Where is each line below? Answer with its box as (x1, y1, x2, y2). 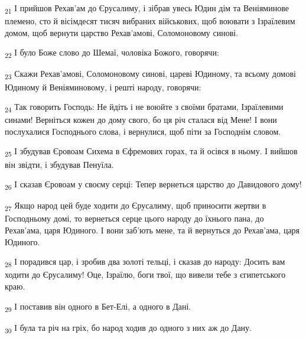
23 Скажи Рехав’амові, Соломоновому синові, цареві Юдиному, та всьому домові (5, 67, 296, 82)
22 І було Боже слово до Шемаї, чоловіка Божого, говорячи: (5, 46, 219, 60)
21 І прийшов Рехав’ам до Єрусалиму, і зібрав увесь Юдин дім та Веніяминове (5, 2, 289, 15)
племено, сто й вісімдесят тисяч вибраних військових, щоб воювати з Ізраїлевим (5, 15, 295, 27)
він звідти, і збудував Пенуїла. (5, 158, 114, 170)
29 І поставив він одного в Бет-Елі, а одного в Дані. (5, 300, 191, 314)
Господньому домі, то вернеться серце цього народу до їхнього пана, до (5, 212, 264, 225)
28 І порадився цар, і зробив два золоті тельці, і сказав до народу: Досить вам (5, 255, 285, 269)
